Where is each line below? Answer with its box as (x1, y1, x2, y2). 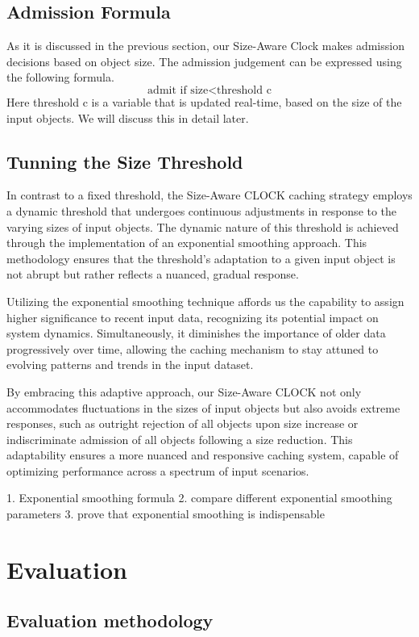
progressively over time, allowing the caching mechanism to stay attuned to (6, 340, 379, 357)
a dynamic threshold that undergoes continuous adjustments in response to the (6, 202, 397, 219)
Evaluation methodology (6, 608, 214, 633)
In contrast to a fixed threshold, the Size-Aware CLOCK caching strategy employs (6, 186, 413, 203)
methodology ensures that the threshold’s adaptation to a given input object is (6, 249, 396, 266)
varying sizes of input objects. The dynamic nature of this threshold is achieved (6, 218, 399, 235)
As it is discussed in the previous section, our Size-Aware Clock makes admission (6, 37, 404, 54)
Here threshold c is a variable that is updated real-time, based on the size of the (6, 93, 402, 110)
